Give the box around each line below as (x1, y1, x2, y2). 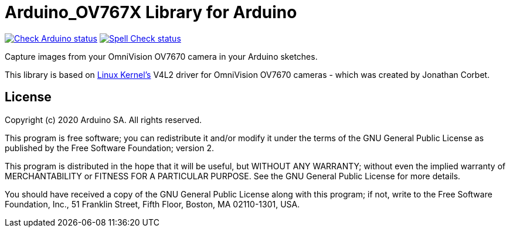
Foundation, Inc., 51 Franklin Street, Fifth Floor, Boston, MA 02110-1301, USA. (5, 199, 300, 209)
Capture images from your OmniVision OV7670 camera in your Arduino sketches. (5, 51, 318, 62)
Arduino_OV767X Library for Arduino (5, 2, 297, 22)
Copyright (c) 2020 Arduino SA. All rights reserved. (5, 114, 202, 125)
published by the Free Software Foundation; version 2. (5, 142, 214, 153)
